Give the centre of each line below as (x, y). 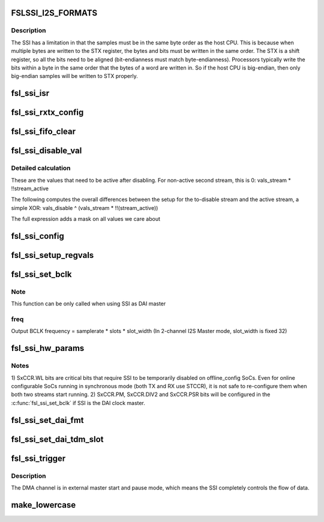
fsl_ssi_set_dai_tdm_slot (58, 439)
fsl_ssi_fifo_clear (43, 132)
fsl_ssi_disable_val (46, 151)
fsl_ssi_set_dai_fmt (47, 420)
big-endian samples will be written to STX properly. (74, 76)
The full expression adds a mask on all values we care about (86, 219)
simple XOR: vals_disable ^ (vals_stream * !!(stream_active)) (85, 208)
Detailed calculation (41, 168)
